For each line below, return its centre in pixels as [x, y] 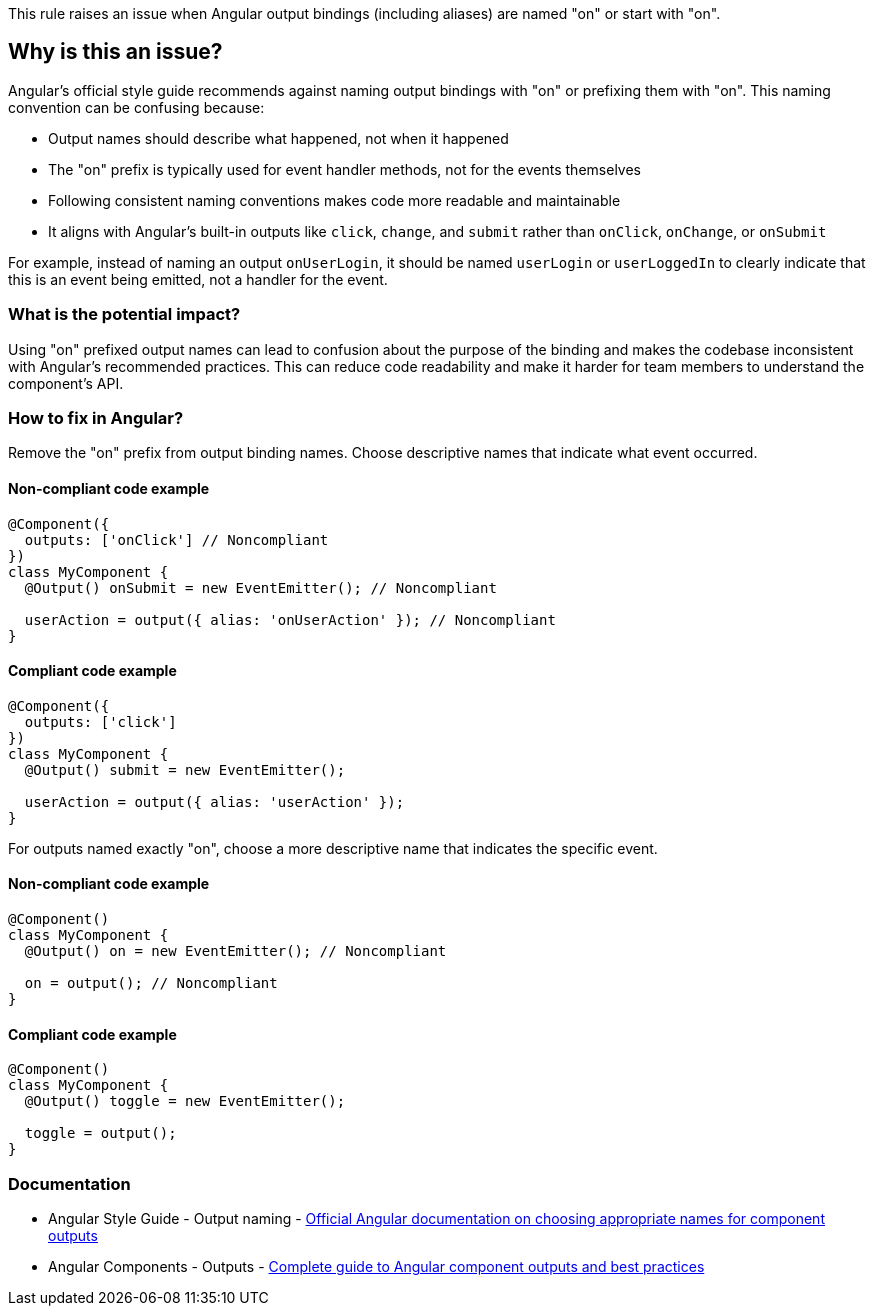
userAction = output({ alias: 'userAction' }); [214, 801]
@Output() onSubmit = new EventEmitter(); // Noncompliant [260, 587]
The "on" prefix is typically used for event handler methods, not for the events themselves [344, 169]
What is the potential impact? [124, 314]
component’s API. [66, 383]
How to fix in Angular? [96, 417]
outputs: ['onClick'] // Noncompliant [176, 539]
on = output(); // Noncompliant [151, 983]
